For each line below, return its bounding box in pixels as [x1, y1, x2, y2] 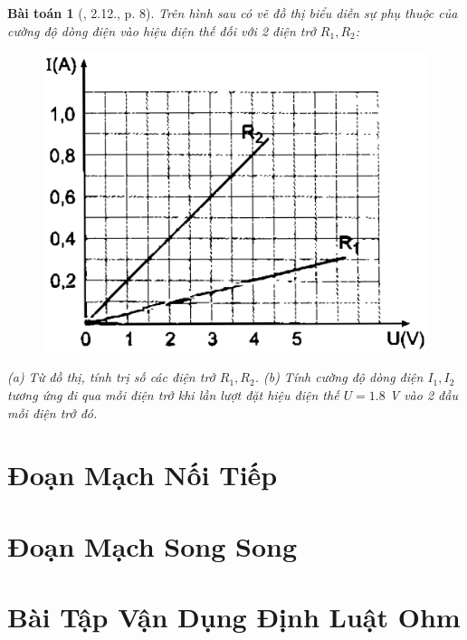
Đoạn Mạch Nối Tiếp [7, 456, 278, 493]
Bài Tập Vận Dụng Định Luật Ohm [7, 598, 461, 635]
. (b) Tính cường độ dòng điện [254, 368, 424, 387]
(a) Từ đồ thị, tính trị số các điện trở [7, 368, 215, 387]
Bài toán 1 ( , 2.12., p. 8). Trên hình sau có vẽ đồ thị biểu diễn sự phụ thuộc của [7, 4, 458, 22]
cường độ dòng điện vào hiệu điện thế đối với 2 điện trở [7, 21, 316, 40]
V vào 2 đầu [389, 385, 458, 404]
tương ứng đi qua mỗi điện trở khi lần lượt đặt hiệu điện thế [7, 385, 339, 404]
